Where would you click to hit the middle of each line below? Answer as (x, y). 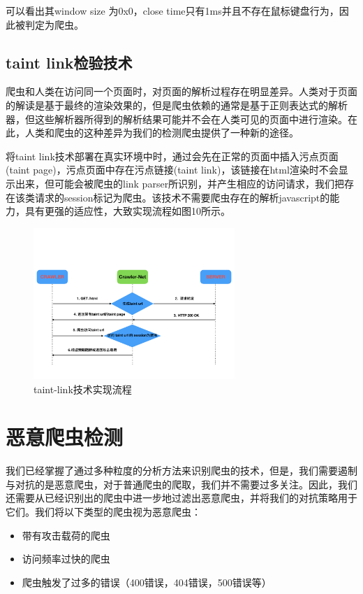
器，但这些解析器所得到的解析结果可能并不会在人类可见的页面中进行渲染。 (177, 119)
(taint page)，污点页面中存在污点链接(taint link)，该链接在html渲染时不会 (172, 170)
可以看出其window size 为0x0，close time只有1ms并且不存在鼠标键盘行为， (172, 10)
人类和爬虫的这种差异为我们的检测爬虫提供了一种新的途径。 (162, 133)
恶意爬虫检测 (65, 437)
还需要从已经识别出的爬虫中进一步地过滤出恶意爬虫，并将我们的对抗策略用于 (181, 498)
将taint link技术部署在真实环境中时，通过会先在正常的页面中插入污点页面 (172, 156)
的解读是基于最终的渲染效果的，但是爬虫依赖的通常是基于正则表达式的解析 (177, 105)
